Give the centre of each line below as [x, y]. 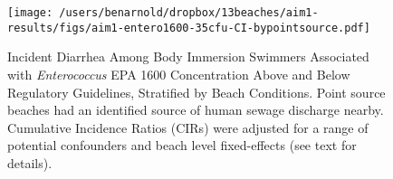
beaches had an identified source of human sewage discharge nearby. [196, 110]
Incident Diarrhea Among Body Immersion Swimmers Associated [188, 57]
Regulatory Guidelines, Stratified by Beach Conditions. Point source [196, 92]
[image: [30, 13]
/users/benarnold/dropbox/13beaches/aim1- [189, 13]
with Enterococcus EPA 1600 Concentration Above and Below [179, 74]
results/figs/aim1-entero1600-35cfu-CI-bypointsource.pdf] [189, 28]
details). [30, 162]
